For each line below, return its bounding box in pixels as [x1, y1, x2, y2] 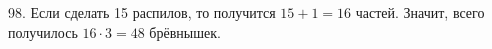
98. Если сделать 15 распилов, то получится [8, 2, 276, 22]
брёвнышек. [149, 21, 221, 42]
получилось [8, 21, 78, 42]
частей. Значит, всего [355, 2, 485, 22]
